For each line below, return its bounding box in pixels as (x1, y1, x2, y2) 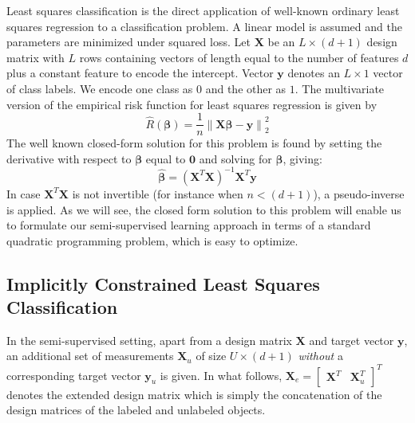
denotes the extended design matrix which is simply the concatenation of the (6, 386, 382, 402)
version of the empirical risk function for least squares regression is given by (6, 96, 377, 112)
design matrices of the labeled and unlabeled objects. (6, 401, 266, 418)
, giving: (283, 150, 322, 166)
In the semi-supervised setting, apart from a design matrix (6, 331, 292, 348)
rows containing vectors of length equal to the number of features (79, 49, 399, 65)
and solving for (199, 150, 272, 166)
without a (298, 347, 343, 364)
